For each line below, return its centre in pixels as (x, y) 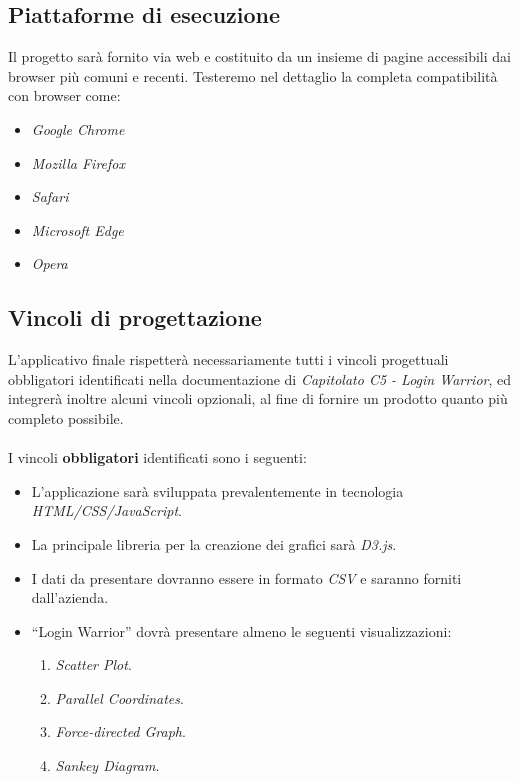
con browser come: (64, 95)
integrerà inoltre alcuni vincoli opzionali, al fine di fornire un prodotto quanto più (258, 398)
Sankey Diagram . (107, 765)
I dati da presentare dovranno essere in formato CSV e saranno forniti (246, 577)
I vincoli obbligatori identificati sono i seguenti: (157, 457)
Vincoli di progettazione (135, 317)
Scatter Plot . (93, 664)
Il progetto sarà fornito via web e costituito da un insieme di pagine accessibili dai (259, 56)
